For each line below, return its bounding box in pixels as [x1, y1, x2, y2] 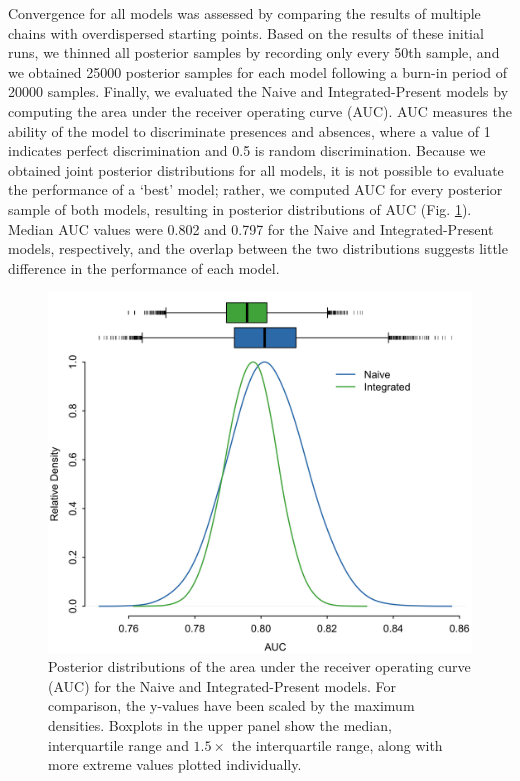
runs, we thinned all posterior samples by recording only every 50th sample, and [8, 42, 500, 63]
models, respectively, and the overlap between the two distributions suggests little [8, 238, 508, 259]
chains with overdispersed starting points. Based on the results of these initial [8, 22, 484, 43]
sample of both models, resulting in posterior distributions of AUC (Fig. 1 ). [8, 198, 472, 219]
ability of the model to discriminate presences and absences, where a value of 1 [8, 120, 491, 141]
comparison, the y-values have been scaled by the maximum [48, 695, 415, 716]
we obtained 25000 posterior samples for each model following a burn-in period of [8, 61, 507, 82]
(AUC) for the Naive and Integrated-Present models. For [48, 675, 396, 696]
